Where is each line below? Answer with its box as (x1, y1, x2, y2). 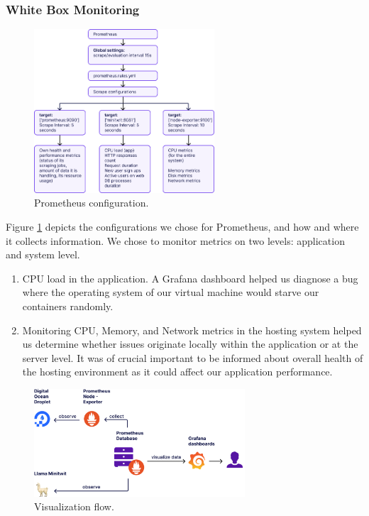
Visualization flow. (34, 499, 114, 514)
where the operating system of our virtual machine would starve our (22, 285, 319, 300)
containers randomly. (22, 298, 114, 313)
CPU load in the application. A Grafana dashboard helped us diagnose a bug (22, 270, 358, 285)
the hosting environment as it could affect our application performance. (22, 364, 333, 379)
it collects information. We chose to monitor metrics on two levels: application (6, 233, 345, 248)
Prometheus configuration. (34, 195, 149, 210)
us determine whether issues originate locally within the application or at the (22, 336, 358, 351)
